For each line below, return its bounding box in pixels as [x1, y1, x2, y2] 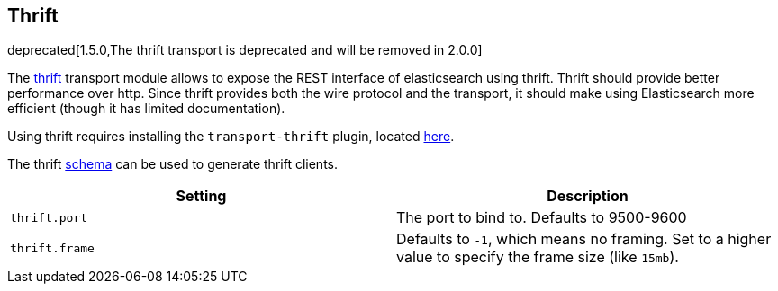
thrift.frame [10, 241, 95, 255]
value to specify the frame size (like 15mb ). [396, 248, 679, 267]
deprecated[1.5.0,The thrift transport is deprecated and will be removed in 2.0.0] [7, 42, 483, 58]
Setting [176, 187, 227, 206]
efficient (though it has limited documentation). [7, 101, 285, 117]
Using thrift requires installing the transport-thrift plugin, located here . [7, 128, 455, 145]
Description [547, 187, 629, 206]
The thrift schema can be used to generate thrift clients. [7, 156, 338, 172]
